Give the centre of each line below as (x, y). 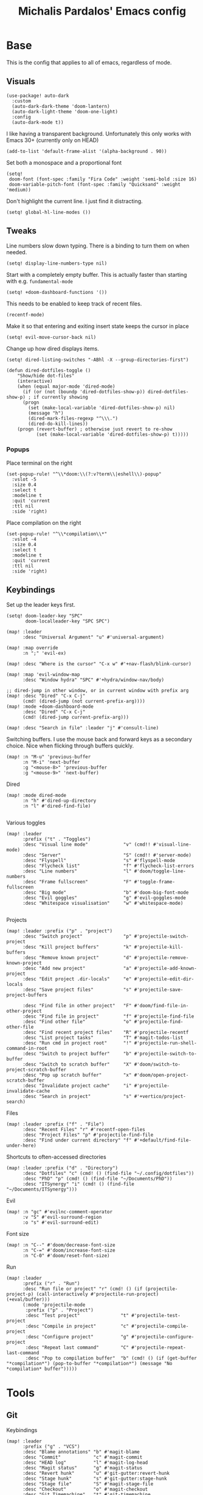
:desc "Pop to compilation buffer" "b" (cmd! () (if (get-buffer (111, 1358)
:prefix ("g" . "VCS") (51, 1446)
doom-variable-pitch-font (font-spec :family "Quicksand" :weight (95, 184)
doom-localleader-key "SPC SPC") (68, 621)
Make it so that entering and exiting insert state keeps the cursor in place (98, 326)
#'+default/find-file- (163, 1140)
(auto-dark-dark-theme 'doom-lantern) (61, 106)
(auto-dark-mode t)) (38, 122)
